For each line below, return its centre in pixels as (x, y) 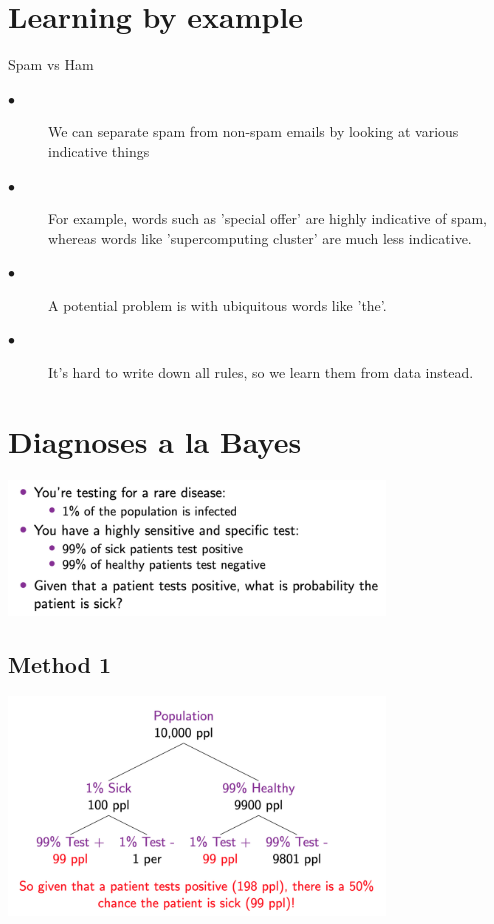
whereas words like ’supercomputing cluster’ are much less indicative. (260, 237)
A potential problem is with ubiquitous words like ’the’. (217, 304)
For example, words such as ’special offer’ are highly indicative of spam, (267, 218)
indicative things (99, 150)
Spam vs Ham (51, 64)
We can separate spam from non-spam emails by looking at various (253, 131)
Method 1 (60, 663)
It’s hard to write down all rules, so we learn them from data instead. (261, 372)
